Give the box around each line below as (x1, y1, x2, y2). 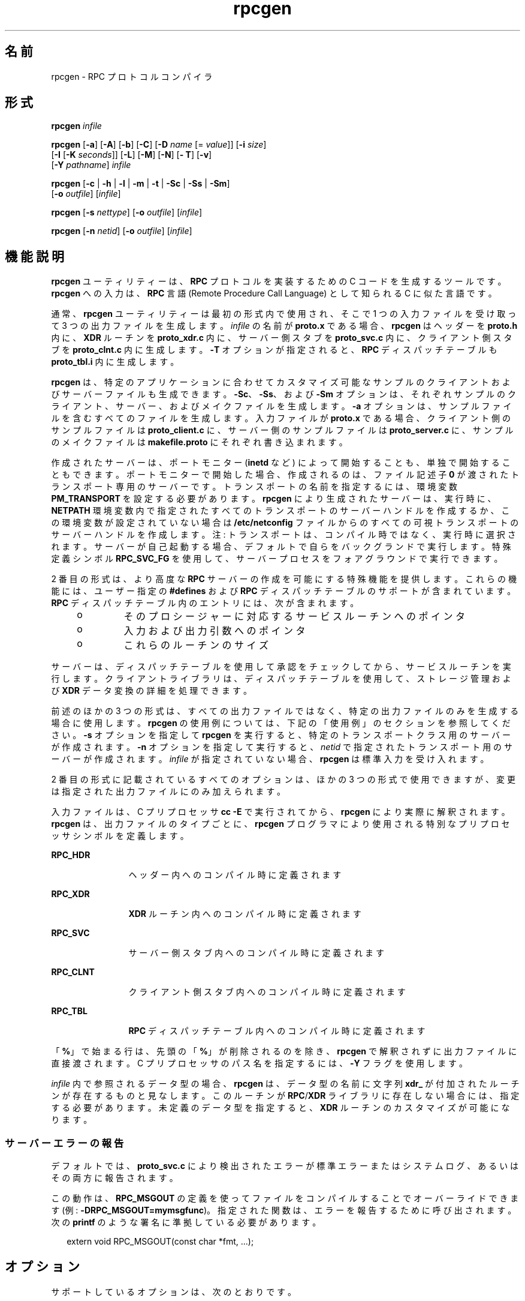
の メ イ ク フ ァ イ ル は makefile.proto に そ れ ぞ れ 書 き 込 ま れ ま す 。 (51, 437, 348, 448)
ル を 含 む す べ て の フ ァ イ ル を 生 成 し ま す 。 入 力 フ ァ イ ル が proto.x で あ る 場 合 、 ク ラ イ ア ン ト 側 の (51, 413, 511, 424)
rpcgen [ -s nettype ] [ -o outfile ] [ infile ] (51, 207, 203, 218)
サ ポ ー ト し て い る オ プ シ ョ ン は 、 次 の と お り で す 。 (51, 1286, 297, 1297)
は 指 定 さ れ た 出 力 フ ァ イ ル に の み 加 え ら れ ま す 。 (51, 786, 286, 797)
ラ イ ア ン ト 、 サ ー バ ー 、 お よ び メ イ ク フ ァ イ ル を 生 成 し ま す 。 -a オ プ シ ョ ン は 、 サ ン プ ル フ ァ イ (51, 401, 512, 412)
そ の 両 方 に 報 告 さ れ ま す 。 (51, 1173, 178, 1183)
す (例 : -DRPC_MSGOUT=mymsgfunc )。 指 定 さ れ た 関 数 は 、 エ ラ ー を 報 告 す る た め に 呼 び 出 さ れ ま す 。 (51, 1205, 517, 1216)
